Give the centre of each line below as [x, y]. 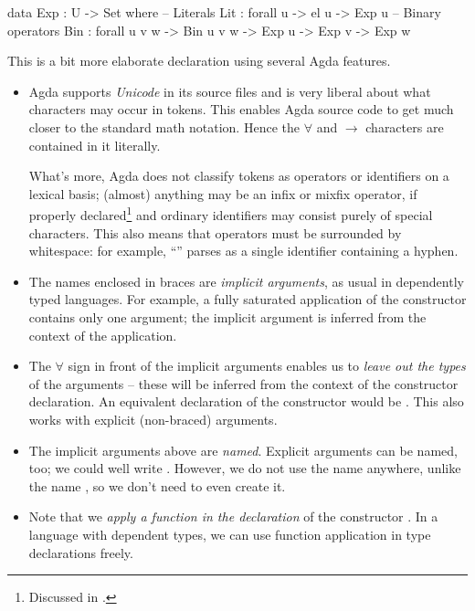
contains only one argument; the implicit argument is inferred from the [227, 316]
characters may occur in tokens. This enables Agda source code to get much [241, 109]
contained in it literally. [95, 145]
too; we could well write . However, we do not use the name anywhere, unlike [245, 468]
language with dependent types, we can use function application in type [230, 534]
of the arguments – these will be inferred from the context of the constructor [243, 383]
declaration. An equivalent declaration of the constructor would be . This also [246, 401]
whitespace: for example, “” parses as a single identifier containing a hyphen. [243, 251]
